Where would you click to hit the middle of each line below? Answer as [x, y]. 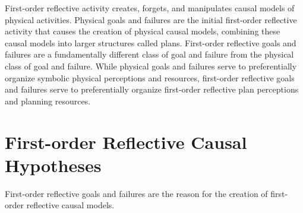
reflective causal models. [70, 205]
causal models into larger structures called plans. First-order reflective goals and [151, 42]
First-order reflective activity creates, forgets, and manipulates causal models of [150, 8]
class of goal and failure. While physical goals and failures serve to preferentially [151, 66]
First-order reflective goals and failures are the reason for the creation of [136, 193]
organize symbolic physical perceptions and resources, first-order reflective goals [150, 77]
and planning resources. [48, 101]
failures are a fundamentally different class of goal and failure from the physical [149, 54]
